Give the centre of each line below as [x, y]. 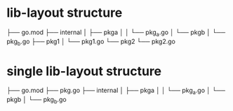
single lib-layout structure [84, 71]
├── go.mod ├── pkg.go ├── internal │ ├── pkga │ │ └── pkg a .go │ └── [116, 91]
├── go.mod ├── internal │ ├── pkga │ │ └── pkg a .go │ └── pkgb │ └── [116, 33]
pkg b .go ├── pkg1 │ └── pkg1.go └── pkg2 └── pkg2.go [91, 42]
